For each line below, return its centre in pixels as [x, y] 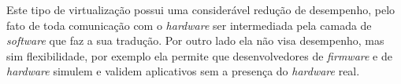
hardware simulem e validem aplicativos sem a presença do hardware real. [183, 71]
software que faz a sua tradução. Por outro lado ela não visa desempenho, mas [195, 40]
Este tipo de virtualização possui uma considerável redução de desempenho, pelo [201, 9]
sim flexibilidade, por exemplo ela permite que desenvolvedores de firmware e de [199, 55]
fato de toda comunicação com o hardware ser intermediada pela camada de [189, 25]
